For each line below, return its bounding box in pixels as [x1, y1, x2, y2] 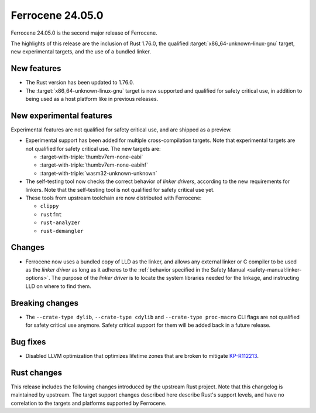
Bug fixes [11, 337, 46, 347]
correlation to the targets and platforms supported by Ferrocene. [11, 400, 167, 407]
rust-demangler [40, 228, 84, 234]
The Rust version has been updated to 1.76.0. [25, 79, 135, 86]
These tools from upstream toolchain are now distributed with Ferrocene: [25, 194, 202, 202]
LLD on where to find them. [25, 282, 91, 290]
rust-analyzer [40, 219, 81, 226]
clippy [40, 203, 59, 209]
